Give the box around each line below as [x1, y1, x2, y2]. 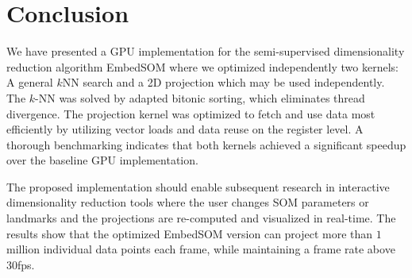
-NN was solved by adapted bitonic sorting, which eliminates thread [35, 89, 365, 106]
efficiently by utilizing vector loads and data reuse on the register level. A [6, 121, 364, 137]
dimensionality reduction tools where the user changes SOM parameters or [6, 194, 369, 210]
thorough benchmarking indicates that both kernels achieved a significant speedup [6, 136, 406, 153]
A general [6, 74, 53, 91]
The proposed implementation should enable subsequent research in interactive [6, 178, 390, 195]
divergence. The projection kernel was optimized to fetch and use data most [6, 105, 375, 122]
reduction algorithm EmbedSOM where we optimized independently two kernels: [6, 58, 399, 75]
